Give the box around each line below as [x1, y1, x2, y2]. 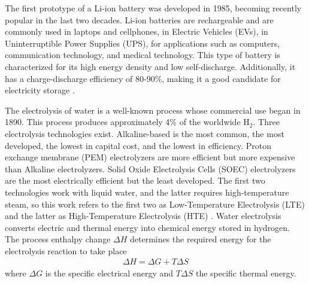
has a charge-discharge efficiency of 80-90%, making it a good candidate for [5, 72, 281, 84]
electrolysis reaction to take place [5, 244, 127, 257]
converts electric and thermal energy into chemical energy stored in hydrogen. [5, 221, 290, 233]
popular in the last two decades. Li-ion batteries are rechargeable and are [5, 13, 274, 26]
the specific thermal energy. [195, 266, 296, 279]
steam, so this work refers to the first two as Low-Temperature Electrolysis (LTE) [5, 197, 305, 210]
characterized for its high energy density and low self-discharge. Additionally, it [5, 60, 296, 72]
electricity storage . [5, 84, 75, 96]
